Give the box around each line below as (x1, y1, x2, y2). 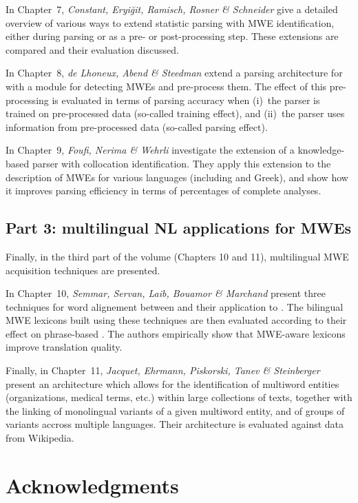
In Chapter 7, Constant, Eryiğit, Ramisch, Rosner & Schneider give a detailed (6, 2, 338, 16)
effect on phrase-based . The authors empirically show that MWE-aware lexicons (6, 326, 346, 340)
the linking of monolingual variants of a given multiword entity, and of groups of (6, 403, 345, 418)
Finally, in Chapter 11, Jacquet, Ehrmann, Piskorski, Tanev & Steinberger (6, 363, 320, 378)
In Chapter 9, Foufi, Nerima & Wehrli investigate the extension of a (6, 143, 295, 157)
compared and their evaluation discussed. (6, 42, 179, 57)
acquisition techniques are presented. (6, 263, 160, 277)
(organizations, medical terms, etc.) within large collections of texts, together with (6, 390, 352, 404)
